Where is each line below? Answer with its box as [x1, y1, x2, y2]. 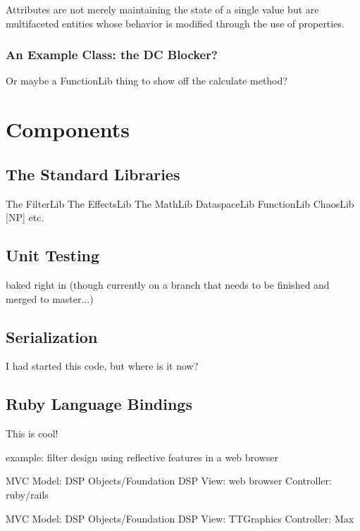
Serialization [6, 325, 98, 347]
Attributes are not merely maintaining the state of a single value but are [6, 2, 319, 16]
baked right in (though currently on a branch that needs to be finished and [6, 277, 330, 292]
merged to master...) [6, 291, 94, 306]
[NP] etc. [6, 210, 44, 225]
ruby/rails [6, 487, 49, 501]
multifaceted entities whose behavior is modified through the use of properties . [6, 15, 345, 30]
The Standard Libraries [6, 163, 180, 185]
